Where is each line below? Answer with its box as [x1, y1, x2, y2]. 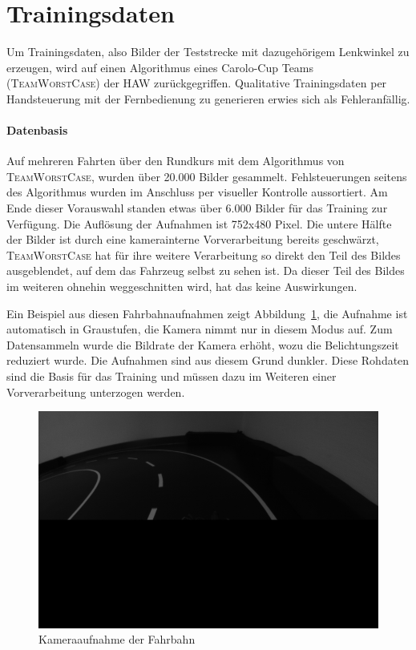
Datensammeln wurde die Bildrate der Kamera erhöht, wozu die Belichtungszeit [6, 336, 399, 353]
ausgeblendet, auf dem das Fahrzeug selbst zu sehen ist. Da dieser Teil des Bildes [6, 262, 405, 279]
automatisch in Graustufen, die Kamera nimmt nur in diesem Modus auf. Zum [6, 321, 393, 337]
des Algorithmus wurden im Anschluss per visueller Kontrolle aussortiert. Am [6, 184, 388, 200]
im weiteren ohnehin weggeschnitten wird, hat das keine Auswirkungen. [6, 278, 357, 295]
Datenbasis [6, 122, 68, 139]
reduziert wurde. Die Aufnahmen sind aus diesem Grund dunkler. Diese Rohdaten [6, 352, 410, 369]
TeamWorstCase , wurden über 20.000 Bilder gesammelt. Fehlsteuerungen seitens [6, 168, 407, 184]
